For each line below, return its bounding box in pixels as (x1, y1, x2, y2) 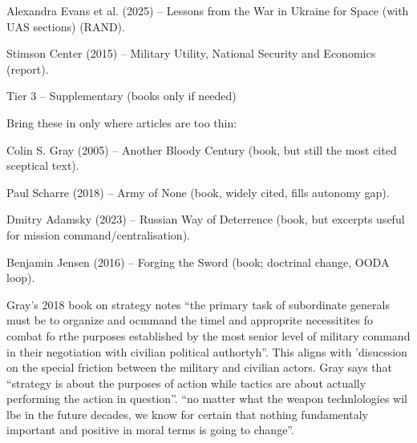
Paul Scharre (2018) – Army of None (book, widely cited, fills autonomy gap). (6, 183, 390, 200)
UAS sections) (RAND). (6, 18, 125, 34)
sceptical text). (6, 157, 79, 174)
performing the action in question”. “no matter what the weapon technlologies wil (6, 390, 407, 407)
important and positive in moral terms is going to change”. (6, 421, 294, 438)
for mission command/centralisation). (6, 226, 190, 243)
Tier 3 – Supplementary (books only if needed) (6, 87, 237, 104)
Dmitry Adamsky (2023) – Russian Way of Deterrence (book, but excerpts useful (6, 211, 405, 228)
